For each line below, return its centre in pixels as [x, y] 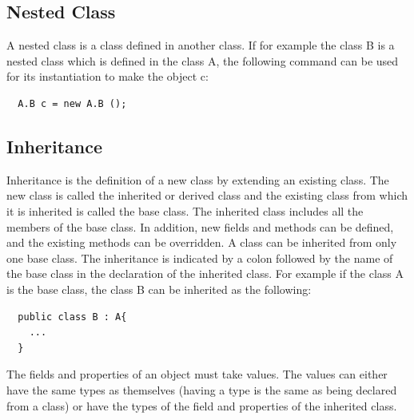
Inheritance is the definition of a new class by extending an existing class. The [198, 179]
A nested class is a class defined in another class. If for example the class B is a [201, 45]
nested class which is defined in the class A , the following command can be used [203, 60]
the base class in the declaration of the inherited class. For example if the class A [205, 273]
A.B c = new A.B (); [72, 103]
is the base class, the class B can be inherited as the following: [159, 289]
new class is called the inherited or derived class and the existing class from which [207, 195]
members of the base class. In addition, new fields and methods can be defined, [200, 226]
